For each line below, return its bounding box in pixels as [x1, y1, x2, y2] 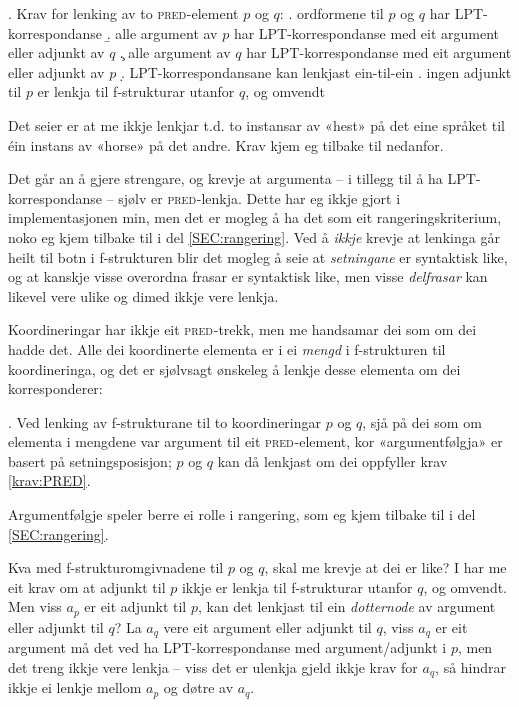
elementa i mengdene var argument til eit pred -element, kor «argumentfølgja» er [8, 431, 503, 452]
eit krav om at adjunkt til [8, 576, 166, 597]
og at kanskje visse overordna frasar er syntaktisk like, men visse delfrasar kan [8, 266, 488, 287]
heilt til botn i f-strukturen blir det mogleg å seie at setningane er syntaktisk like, [8, 246, 508, 267]
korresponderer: [8, 378, 103, 399]
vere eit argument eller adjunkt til [163, 616, 372, 637]
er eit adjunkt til [84, 596, 187, 617]
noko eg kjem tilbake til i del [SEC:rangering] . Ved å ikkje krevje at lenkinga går [8, 226, 500, 247]
